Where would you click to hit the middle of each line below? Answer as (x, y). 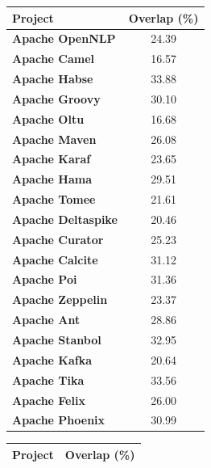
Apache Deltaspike (65, 219)
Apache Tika (48, 379)
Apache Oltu (48, 118)
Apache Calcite (55, 259)
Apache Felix (49, 400)
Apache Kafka (52, 359)
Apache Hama (52, 179)
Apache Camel (54, 59)
